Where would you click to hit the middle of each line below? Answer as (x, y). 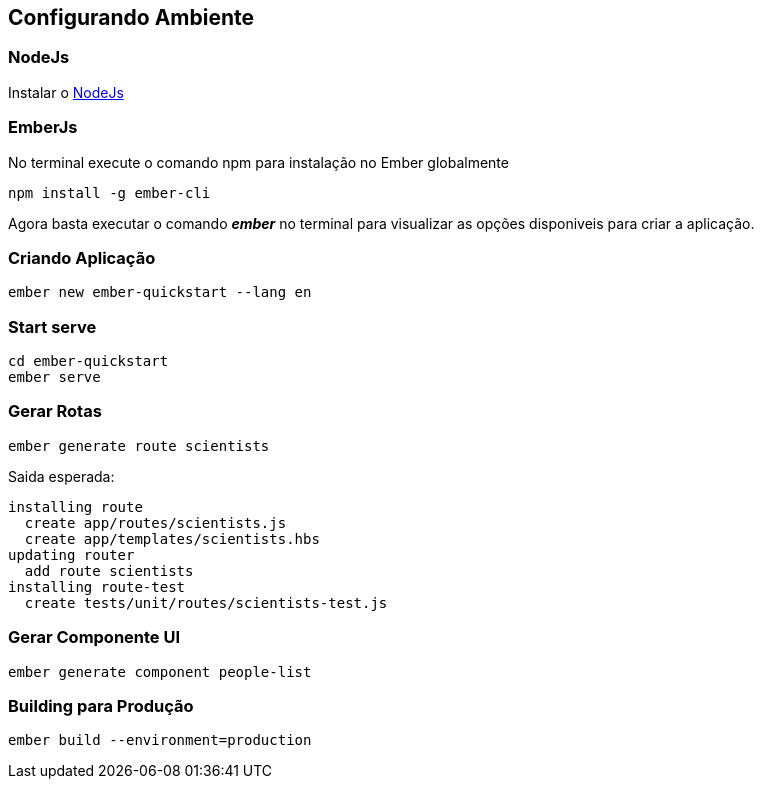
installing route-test (97, 586)
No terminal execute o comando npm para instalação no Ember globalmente (258, 162)
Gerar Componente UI (94, 637)
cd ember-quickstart (88, 361)
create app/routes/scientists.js (155, 522)
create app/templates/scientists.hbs (172, 538)
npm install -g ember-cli (109, 192)
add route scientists (109, 570)
